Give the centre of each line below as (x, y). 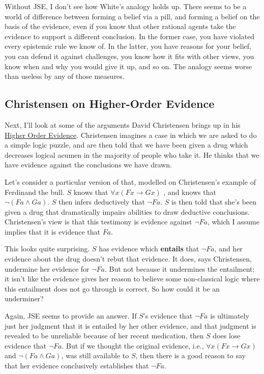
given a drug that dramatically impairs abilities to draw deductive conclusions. (127, 211)
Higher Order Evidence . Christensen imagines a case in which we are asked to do (131, 135)
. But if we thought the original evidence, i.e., (133, 345)
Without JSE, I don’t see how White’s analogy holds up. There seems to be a (126, 6)
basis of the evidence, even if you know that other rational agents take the (120, 26)
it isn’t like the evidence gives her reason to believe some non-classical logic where (132, 279)
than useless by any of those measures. (65, 76)
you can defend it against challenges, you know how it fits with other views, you (129, 56)
